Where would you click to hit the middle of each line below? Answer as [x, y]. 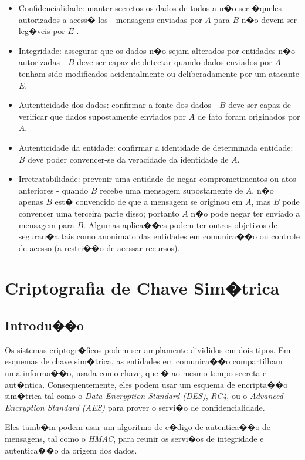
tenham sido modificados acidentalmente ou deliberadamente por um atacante [159, 73]
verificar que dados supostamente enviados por [102, 116]
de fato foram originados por [249, 116]
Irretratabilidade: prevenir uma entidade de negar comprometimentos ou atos [157, 179]
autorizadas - [42, 62]
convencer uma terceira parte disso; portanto [99, 213]
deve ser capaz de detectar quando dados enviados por [174, 62]
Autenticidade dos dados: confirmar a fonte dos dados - [118, 105]
